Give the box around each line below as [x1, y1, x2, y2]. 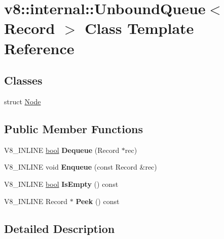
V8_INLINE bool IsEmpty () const [4, 178, 119, 189]
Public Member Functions [4, 121, 143, 136]
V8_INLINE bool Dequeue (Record [4, 144, 120, 155]
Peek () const [76, 195, 120, 206]
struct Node [4, 96, 41, 106]
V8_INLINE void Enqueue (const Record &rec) [4, 162, 157, 172]
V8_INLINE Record [4, 195, 68, 206]
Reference [4, 37, 74, 58]
